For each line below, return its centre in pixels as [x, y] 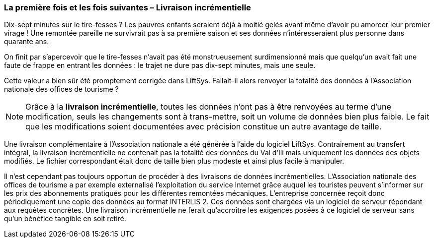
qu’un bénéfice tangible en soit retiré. [65, 219]
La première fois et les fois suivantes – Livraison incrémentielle [128, 7]
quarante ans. [27, 42]
